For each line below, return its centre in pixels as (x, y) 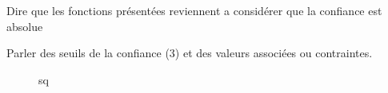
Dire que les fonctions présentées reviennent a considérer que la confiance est (194, 10)
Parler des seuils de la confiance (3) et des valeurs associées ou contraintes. (190, 53)
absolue (25, 26)
